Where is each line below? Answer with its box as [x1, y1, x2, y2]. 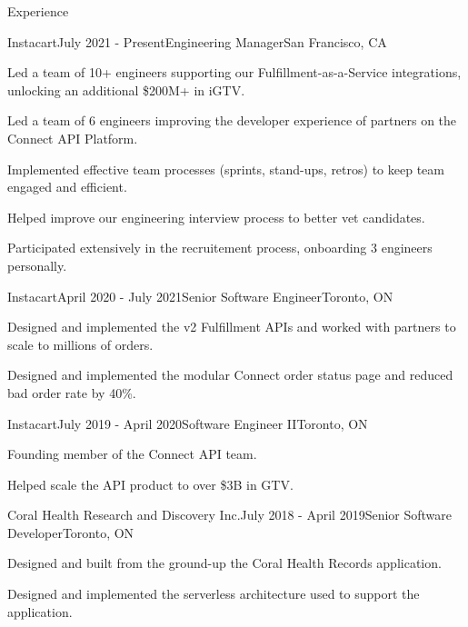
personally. [7, 255, 67, 274]
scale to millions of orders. [7, 334, 154, 353]
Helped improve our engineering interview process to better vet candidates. [7, 207, 425, 226]
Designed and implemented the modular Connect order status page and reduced [7, 365, 453, 384]
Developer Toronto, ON [7, 522, 134, 542]
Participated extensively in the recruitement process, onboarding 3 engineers [7, 238, 433, 257]
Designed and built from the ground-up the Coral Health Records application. [7, 553, 442, 572]
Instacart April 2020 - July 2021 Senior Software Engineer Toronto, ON [7, 286, 393, 305]
